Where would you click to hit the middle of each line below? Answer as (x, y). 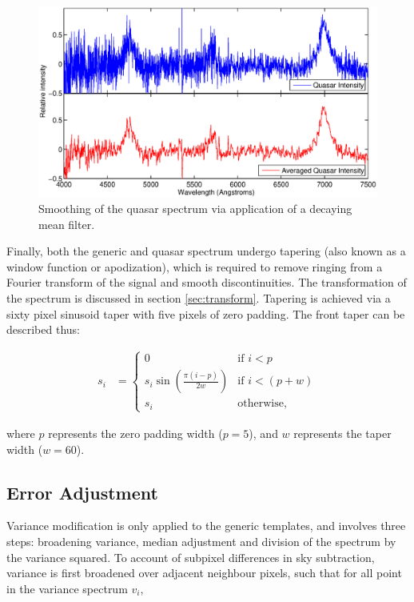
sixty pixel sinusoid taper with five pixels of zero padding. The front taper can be (206, 313)
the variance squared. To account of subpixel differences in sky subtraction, (191, 557)
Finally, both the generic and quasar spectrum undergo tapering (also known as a (206, 251)
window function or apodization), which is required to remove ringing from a (195, 266)
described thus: (43, 329)
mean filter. (67, 224)
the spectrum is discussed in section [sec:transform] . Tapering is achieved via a (199, 298)
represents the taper (342, 433)
